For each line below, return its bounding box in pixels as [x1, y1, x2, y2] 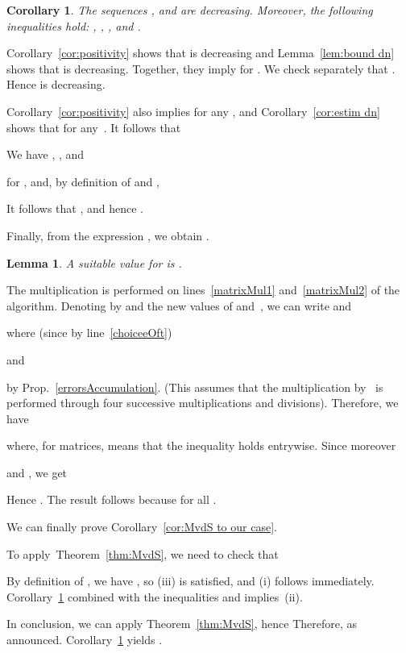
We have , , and [6, 146, 85, 163]
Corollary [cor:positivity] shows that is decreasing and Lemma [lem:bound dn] [6, 44, 395, 61]
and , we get [6, 464, 68, 480]
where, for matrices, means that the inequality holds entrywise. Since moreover [6, 437, 396, 454]
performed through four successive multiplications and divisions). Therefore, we [6, 394, 399, 411]
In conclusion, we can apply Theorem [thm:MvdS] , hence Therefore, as [6, 615, 358, 632]
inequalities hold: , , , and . [6, 17, 141, 34]
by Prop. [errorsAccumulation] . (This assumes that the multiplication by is [6, 378, 383, 395]
